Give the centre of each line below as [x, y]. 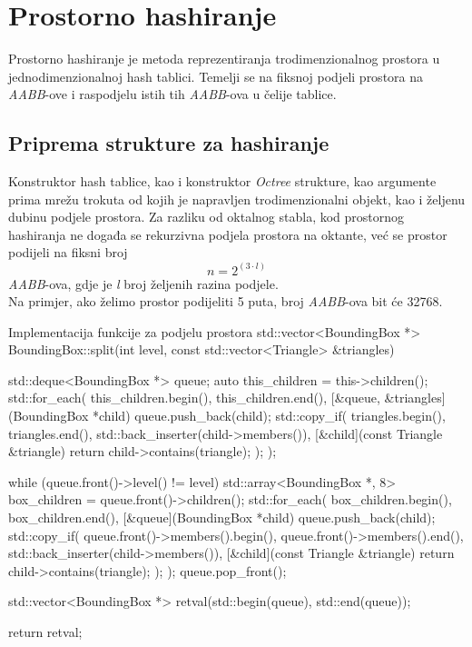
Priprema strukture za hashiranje [169, 143]
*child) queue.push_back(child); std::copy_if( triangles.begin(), [269, 416]
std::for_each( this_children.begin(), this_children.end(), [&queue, [194, 398]
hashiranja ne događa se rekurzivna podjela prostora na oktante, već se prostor [228, 234]
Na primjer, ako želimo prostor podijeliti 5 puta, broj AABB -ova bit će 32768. [226, 301]
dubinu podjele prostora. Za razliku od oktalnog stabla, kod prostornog [206, 217]
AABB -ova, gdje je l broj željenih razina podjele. [143, 283]
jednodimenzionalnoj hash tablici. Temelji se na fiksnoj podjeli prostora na [216, 76]
